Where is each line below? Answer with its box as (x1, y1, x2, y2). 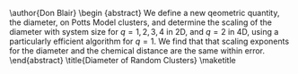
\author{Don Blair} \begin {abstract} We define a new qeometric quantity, (9, 8, 280, 18)
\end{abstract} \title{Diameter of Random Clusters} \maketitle (9, 55, 236, 65)
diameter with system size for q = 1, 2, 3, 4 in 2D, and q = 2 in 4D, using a (9, 27, 279, 37)
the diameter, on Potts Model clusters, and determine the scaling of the (9, 17, 272, 28)
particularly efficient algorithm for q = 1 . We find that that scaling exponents (9, 36, 290, 46)
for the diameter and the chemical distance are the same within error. (9, 45, 266, 56)
